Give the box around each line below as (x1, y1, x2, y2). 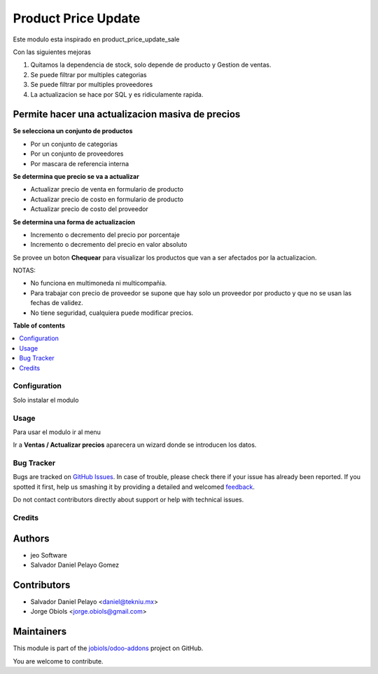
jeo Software (30, 551, 68, 559)
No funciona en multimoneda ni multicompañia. (30, 279, 167, 288)
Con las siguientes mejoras (13, 48, 91, 56)
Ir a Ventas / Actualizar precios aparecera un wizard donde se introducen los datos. (13, 440, 257, 449)
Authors (13, 532, 50, 544)
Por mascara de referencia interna (30, 159, 129, 168)
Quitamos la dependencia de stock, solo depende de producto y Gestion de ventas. (30, 60, 272, 69)
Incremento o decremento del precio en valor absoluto (30, 241, 188, 249)
